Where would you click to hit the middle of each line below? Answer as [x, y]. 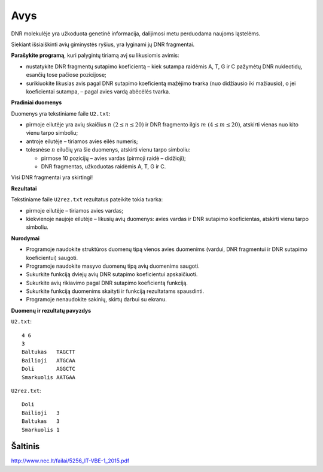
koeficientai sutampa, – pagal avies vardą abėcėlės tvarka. [98, 91]
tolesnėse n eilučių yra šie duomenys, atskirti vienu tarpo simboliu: [108, 150]
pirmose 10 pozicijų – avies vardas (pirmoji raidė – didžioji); [113, 158]
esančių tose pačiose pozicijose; [66, 75]
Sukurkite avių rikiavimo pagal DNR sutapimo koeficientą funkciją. [107, 283]
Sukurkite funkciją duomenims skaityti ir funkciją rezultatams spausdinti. [115, 291]
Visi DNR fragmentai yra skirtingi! [52, 177]
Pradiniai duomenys [36, 102]
